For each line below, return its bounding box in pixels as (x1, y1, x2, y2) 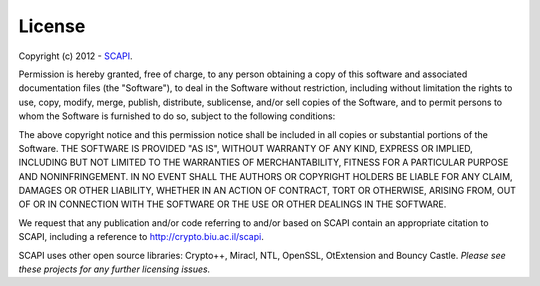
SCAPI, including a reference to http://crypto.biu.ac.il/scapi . (18, 231, 264, 243)
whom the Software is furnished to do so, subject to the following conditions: (18, 110, 336, 122)
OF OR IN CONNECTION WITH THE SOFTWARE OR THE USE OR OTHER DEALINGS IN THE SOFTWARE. (18, 198, 447, 210)
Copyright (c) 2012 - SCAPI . (18, 50, 134, 62)
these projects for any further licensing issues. (18, 263, 211, 275)
